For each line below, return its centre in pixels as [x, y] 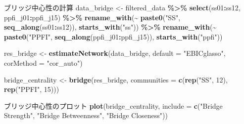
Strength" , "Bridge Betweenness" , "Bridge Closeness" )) [86, 115]
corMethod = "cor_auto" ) [43, 62]
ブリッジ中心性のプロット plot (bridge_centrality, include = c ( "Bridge [113, 105]
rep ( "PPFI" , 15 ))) [32, 89]
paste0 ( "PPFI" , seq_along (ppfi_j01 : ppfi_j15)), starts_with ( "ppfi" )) [113, 36]
